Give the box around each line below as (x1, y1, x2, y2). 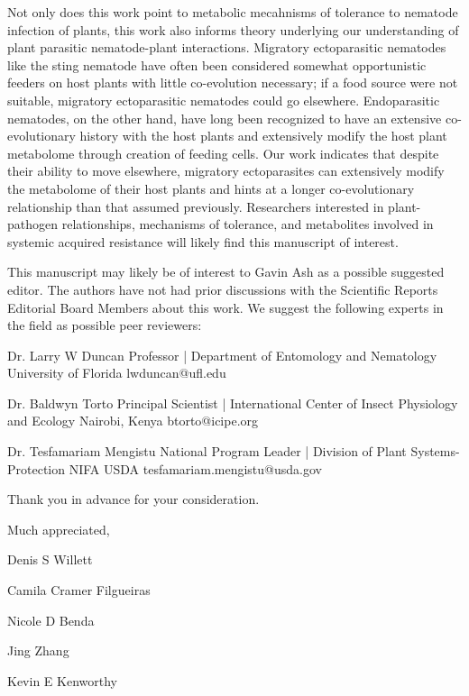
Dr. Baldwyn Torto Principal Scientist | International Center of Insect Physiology (7, 393, 458, 412)
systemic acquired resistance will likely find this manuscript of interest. (7, 232, 399, 251)
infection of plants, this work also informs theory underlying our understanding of (7, 20, 459, 39)
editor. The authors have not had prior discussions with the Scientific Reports (7, 279, 438, 298)
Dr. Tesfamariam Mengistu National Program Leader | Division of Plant (7, 442, 407, 461)
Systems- (410, 442, 460, 461)
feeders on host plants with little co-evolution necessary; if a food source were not (7, 73, 458, 92)
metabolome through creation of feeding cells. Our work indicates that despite (7, 143, 439, 162)
